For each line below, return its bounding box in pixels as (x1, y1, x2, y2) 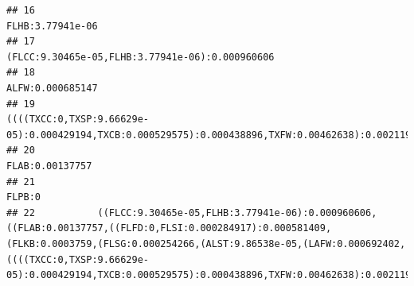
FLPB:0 (6, 191, 41, 203)
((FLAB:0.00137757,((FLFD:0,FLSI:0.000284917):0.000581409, (6, 222, 332, 234)
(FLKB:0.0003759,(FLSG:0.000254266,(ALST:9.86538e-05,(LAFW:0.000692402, (6, 238, 406, 249)
